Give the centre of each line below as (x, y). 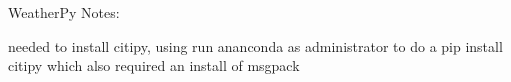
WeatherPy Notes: (64, 12)
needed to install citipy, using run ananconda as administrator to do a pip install (255, 45)
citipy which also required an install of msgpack (154, 65)
